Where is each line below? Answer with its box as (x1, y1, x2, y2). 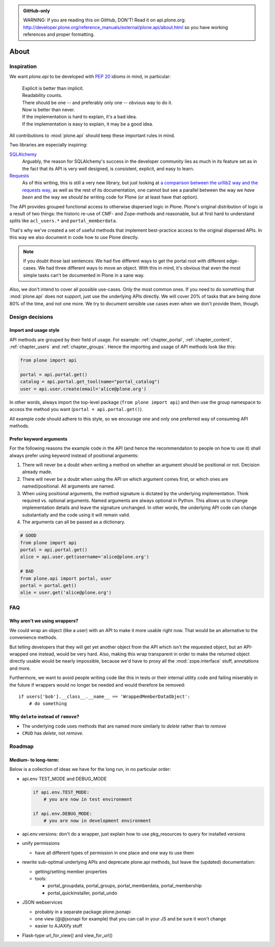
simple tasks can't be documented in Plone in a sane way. (23, 272, 145, 278)
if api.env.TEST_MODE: (33, 789, 90, 795)
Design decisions (9, 313, 53, 320)
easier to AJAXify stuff (35, 923, 82, 929)
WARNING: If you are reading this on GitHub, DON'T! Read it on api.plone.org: (23, 17, 186, 23)
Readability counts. (22, 92, 63, 99)
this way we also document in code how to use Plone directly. (9, 234, 139, 240)
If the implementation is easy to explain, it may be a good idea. (22, 120, 154, 127)
